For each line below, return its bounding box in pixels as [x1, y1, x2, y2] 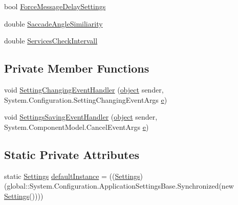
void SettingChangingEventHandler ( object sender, [4, 84, 164, 95]
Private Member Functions [4, 60, 149, 76]
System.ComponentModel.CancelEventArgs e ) [4, 121, 149, 132]
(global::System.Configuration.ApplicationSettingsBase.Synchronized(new [4, 180, 234, 191]
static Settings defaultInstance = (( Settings [4, 170, 140, 181]
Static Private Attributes [4, 146, 140, 162]
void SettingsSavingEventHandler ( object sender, [4, 111, 158, 122]
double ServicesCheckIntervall [4, 35, 98, 46]
